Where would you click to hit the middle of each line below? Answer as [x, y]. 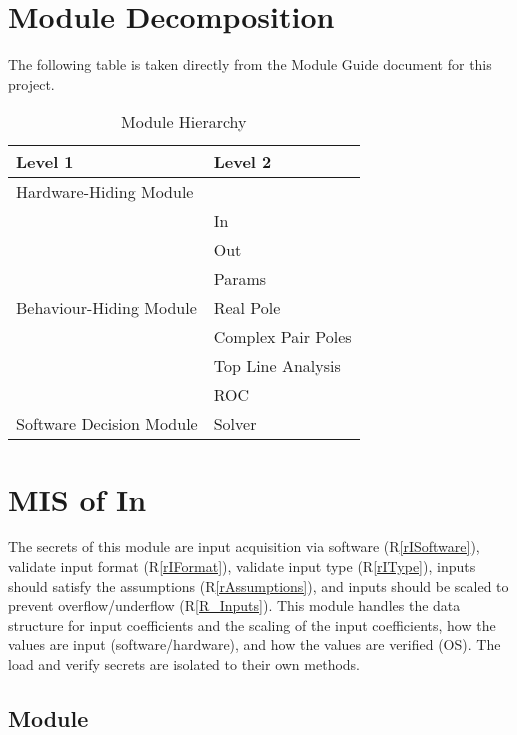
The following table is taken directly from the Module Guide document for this [250, 64]
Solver [235, 424]
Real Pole [247, 308]
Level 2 [242, 162]
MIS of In [77, 498]
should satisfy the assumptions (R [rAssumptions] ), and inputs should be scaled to [258, 585]
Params [240, 279]
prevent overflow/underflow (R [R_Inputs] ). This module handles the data [234, 605]
